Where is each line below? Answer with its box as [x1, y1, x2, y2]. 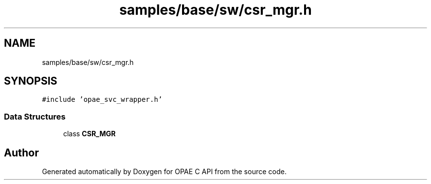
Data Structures [4, 111, 66, 122]
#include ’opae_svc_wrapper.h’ [42, 95, 162, 104]
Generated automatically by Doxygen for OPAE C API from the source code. [42, 167, 287, 176]
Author [4, 146, 39, 159]
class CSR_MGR [63, 129, 116, 138]
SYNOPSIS [4, 75, 58, 88]
